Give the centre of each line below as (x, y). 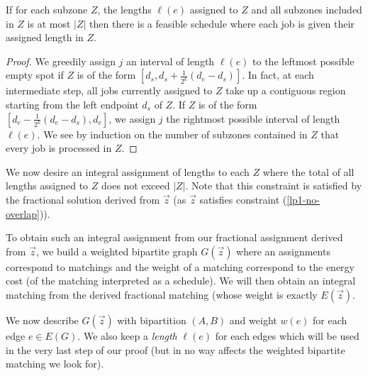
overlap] (23, 213)
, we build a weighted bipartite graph (117, 251)
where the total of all (308, 171)
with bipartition (152, 320)
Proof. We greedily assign (61, 61)
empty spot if (35, 75)
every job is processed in (59, 148)
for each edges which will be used (287, 335)
